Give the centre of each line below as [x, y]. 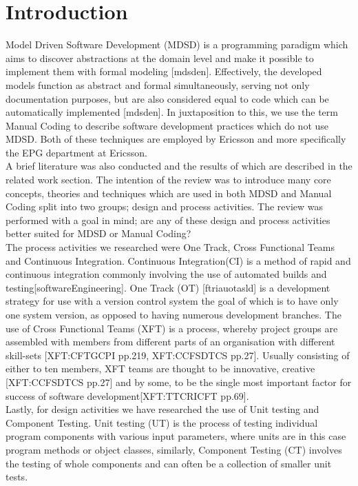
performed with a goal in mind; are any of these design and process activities [168, 220]
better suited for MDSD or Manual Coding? [98, 233]
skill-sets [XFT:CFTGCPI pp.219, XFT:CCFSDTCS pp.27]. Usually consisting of [178, 355]
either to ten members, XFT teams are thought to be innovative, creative [160, 368]
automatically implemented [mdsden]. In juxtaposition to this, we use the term [172, 112]
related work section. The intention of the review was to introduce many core [168, 180]
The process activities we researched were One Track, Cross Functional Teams [170, 247]
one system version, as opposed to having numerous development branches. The [173, 314]
